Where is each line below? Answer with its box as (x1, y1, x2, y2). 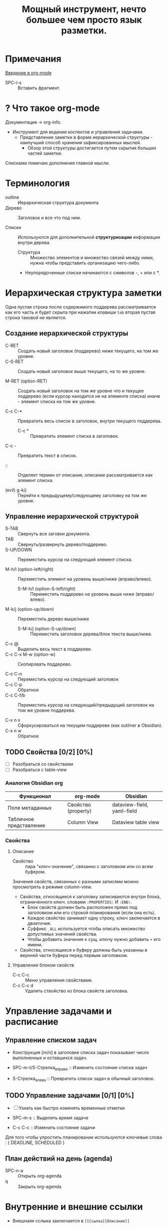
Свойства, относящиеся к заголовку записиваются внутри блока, (19, 893, 161, 899)
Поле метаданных (7, 804, 52, 811)
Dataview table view (112, 818, 159, 825)
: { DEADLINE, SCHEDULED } (5, 1140, 65, 1146)
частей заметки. (27, 150, 62, 156)
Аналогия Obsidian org (5, 780, 63, 787)
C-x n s (5, 717, 20, 723)
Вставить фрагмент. (17, 84, 60, 91)
